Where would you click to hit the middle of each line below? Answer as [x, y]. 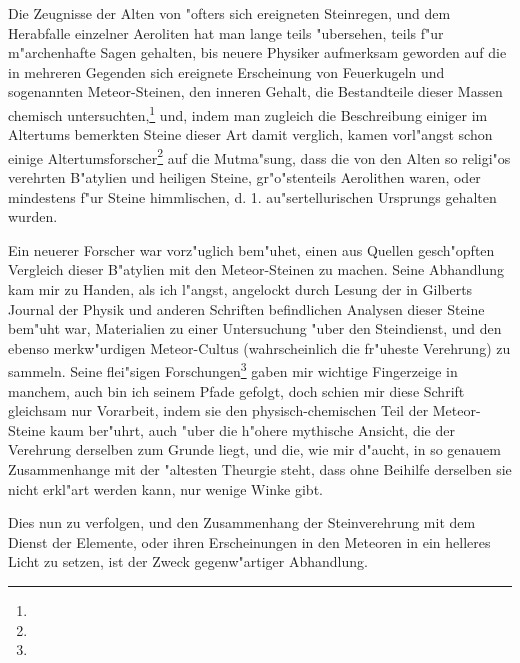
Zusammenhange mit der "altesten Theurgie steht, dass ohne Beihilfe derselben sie [260, 469]
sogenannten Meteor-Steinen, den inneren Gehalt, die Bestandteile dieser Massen [255, 91]
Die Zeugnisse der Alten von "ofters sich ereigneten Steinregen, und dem [229, 13]
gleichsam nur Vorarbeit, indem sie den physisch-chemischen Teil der [218, 410]
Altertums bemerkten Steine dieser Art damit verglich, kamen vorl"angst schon [250, 134]
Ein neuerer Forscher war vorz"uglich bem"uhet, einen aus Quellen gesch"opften [251, 249]
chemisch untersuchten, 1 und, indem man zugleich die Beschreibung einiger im [248, 113]
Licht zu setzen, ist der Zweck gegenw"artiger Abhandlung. [188, 561]
